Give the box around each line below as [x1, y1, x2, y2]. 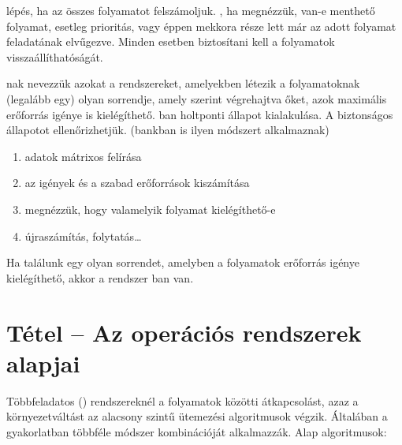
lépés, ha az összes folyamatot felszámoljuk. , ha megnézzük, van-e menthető [6, 2, 375, 18]
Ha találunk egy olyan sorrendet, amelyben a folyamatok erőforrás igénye [6, 254, 359, 271]
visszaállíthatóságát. [6, 48, 103, 65]
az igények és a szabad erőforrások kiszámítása [24, 174, 250, 191]
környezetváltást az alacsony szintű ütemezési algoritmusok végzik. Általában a [6, 408, 388, 424]
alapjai [6, 346, 80, 379]
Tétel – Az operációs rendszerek [6, 316, 362, 348]
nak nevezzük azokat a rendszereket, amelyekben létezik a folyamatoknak [6, 75, 360, 92]
